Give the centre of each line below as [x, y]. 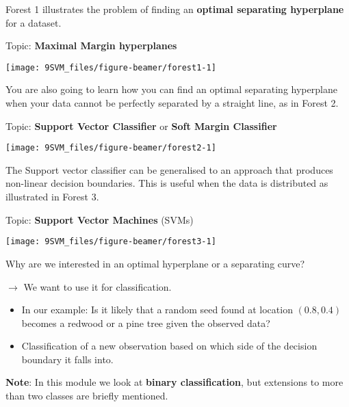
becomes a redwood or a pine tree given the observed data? [146, 323]
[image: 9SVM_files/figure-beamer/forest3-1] [111, 242]
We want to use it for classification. [98, 286]
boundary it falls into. [67, 359]
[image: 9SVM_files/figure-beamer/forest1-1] [111, 67]
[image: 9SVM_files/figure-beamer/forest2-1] [111, 148]
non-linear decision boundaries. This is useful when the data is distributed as [167, 183]
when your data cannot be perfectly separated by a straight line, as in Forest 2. [172, 103]
